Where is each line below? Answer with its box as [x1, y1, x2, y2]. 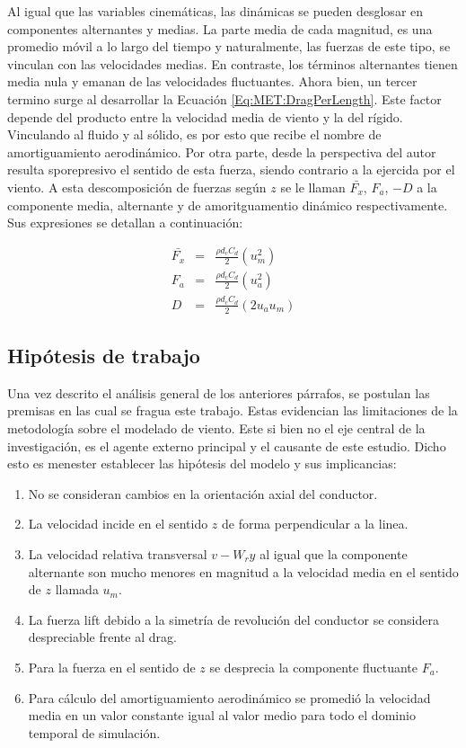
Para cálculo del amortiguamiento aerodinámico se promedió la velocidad [28, 688, 431, 707]
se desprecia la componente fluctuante [209, 657, 418, 676]
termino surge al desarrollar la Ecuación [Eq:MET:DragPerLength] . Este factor [7, 89, 442, 108]
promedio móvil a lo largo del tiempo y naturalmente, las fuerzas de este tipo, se [7, 37, 451, 56]
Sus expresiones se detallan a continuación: [7, 213, 243, 232]
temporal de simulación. [28, 723, 161, 742]
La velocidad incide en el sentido [28, 514, 208, 533]
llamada [55, 580, 99, 599]
